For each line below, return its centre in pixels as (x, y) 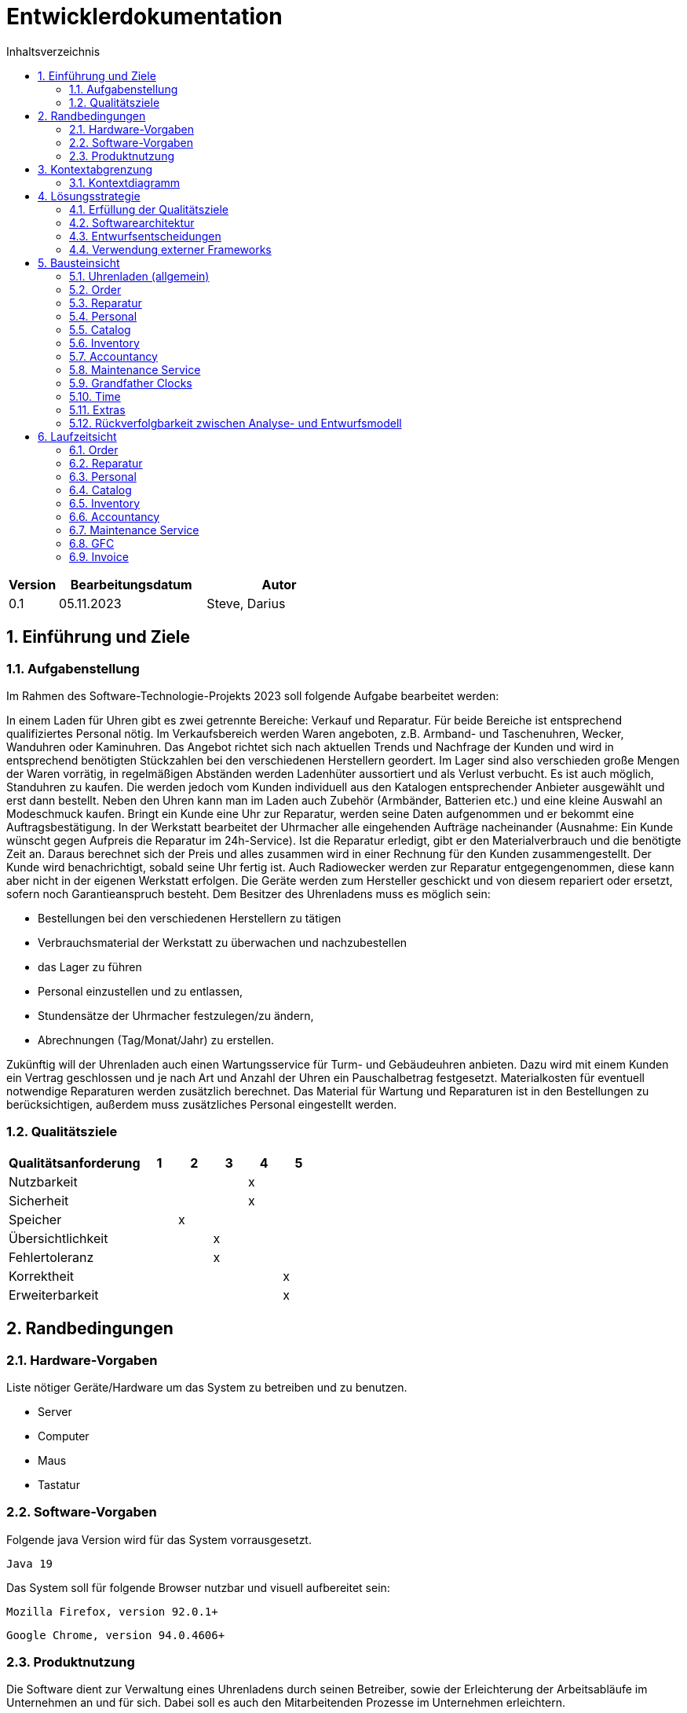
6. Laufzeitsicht (77, 436)
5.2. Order (95, 289)
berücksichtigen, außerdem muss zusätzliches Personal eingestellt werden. (202, 1104)
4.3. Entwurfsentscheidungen (145, 236)
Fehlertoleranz (51, 1257)
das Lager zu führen (90, 967)
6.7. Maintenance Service (134, 530)
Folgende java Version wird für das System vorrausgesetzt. (159, 1539)
